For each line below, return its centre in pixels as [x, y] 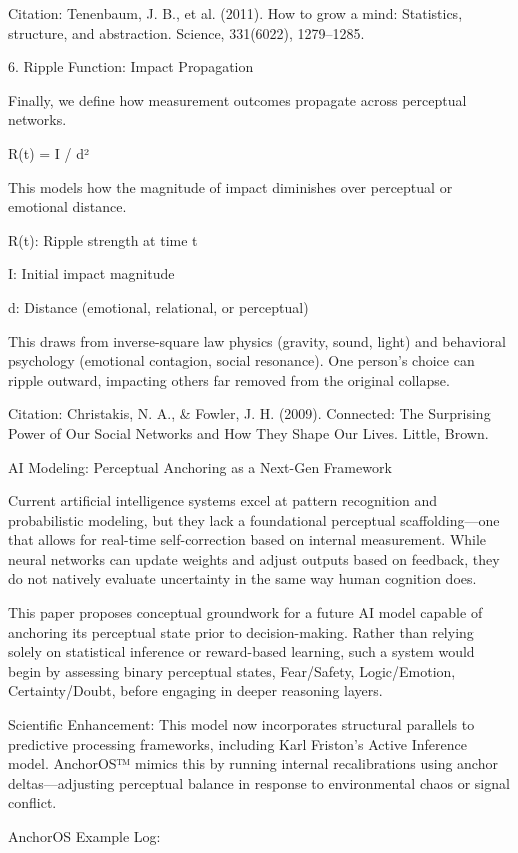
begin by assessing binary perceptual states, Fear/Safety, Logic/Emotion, [232, 670]
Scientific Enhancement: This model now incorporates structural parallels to [241, 724]
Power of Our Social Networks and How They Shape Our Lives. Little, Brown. [248, 432]
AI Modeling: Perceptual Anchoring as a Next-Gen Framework [200, 466]
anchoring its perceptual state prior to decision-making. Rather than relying [241, 631]
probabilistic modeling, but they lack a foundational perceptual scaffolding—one [254, 519]
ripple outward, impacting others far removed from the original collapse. [229, 379]
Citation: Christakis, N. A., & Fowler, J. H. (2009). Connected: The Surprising [249, 413]
